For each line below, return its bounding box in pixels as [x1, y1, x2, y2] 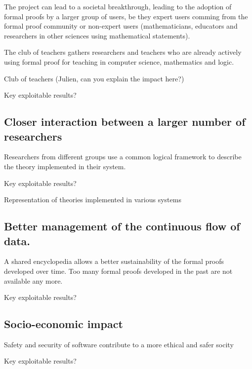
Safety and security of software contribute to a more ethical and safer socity [4, 339, 234, 349]
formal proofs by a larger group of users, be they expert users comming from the [4, 11, 248, 21]
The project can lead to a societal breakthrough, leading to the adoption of [4, 1, 232, 11]
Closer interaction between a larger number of [4, 114, 246, 129]
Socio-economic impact [4, 316, 123, 332]
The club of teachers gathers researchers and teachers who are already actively [4, 47, 242, 57]
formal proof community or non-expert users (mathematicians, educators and [4, 21, 238, 31]
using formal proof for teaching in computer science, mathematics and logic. [4, 56, 234, 67]
